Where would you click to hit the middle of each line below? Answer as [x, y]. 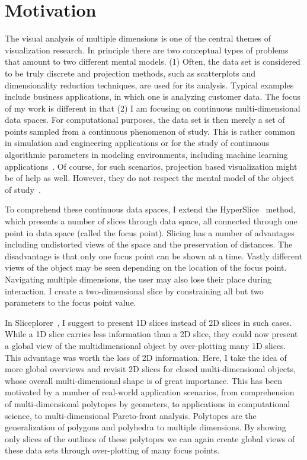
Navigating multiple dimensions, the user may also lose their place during [138, 279]
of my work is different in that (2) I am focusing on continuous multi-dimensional [153, 108]
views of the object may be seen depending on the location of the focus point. [146, 267]
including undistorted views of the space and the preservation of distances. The [149, 244]
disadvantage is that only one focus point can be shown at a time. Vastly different [154, 256]
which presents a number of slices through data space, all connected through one [151, 221]
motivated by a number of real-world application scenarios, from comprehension [150, 392]
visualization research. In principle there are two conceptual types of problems [147, 50]
